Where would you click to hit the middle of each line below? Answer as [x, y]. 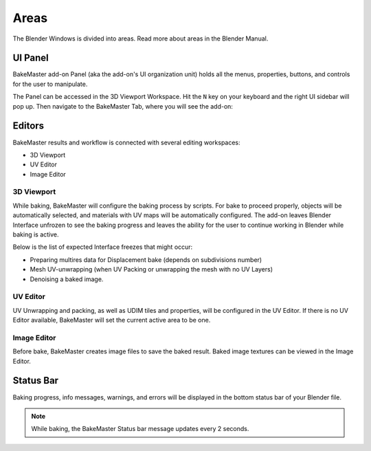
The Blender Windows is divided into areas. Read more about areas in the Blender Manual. [140, 38]
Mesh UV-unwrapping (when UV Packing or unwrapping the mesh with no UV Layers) [151, 269]
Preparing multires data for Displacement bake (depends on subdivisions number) [146, 260]
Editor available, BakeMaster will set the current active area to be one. [112, 320]
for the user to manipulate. [50, 84]
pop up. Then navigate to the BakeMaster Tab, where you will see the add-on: [123, 106]
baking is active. [36, 234]
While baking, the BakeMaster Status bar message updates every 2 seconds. [140, 429]
